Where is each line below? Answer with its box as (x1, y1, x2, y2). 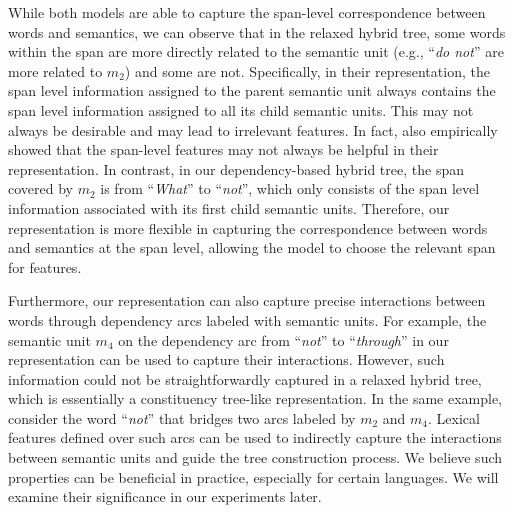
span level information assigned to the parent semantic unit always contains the (8, 80, 496, 101)
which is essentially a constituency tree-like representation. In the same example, (8, 388, 503, 409)
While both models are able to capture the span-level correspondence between (8, 2, 486, 22)
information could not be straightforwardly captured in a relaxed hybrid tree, (8, 368, 482, 389)
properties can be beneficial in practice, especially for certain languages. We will (8, 466, 499, 487)
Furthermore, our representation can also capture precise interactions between (8, 290, 486, 311)
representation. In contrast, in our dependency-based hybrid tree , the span (8, 158, 464, 179)
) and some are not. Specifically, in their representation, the (124, 60, 490, 81)
